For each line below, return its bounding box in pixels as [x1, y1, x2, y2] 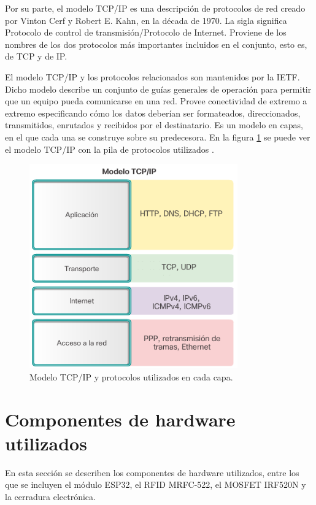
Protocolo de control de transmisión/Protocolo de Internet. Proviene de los [5, 26, 287, 39]
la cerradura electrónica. [5, 490, 96, 503]
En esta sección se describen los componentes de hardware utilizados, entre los [5, 466, 299, 479]
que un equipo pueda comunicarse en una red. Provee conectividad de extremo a [5, 94, 307, 107]
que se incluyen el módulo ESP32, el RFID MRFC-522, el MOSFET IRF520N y [5, 478, 306, 491]
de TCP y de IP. [5, 50, 67, 63]
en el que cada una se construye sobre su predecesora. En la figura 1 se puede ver [5, 130, 310, 143]
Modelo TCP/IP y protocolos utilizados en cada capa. [29, 370, 233, 383]
